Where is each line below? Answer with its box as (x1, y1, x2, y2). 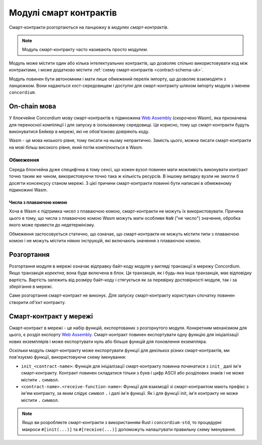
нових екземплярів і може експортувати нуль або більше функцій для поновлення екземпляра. (9, 338, 207, 344)
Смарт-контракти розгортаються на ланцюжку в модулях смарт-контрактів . (9, 24, 169, 30)
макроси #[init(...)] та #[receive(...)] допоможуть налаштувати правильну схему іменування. (22, 426, 236, 432)
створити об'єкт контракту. (9, 299, 66, 305)
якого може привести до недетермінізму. (9, 222, 95, 228)
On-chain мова (9, 102, 56, 110)
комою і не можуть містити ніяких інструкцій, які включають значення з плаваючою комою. (9, 238, 201, 244)
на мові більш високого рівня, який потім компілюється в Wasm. (9, 144, 143, 150)
